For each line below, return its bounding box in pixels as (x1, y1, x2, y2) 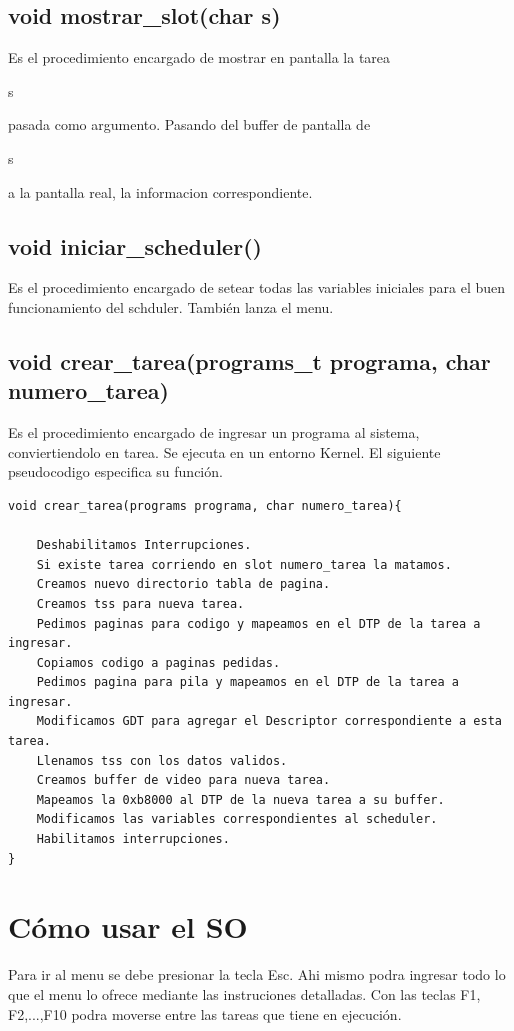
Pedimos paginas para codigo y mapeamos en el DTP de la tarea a (36, 616, 481, 631)
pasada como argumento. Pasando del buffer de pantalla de (8, 114, 371, 135)
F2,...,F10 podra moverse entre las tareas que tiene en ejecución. (8, 1003, 402, 1024)
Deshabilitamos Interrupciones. (36, 538, 252, 553)
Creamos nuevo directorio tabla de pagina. (36, 577, 331, 592)
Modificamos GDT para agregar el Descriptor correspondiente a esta (36, 714, 502, 729)
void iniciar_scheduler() (8, 230, 262, 261)
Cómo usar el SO (8, 906, 248, 947)
